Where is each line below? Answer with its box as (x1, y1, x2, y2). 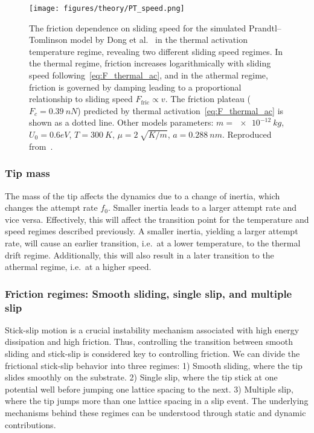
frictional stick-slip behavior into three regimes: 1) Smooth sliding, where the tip (5, 359, 303, 371)
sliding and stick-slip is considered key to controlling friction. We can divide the (5, 347, 300, 360)
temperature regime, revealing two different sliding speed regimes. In (29, 45, 283, 57)
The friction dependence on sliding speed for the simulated (29, 21, 246, 34)
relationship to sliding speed (29, 92, 133, 105)
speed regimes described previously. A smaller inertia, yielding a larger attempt (5, 225, 298, 237)
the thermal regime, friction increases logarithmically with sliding (29, 57, 271, 69)
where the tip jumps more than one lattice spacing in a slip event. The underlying (5, 394, 309, 407)
